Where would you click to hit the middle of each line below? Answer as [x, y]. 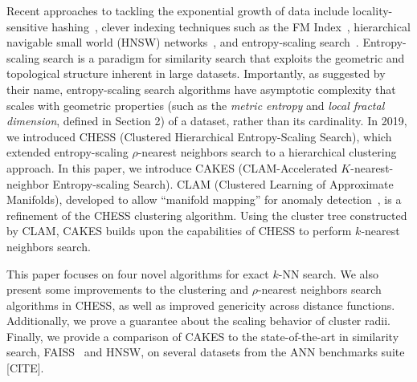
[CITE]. [25, 368]
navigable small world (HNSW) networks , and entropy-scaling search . [183, 42]
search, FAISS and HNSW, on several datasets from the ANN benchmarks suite [206, 352]
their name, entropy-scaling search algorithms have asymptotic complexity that [201, 89]
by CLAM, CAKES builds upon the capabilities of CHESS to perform [179, 231]
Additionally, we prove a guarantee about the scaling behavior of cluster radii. [198, 321]
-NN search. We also [328, 273]
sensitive [27, 26]
